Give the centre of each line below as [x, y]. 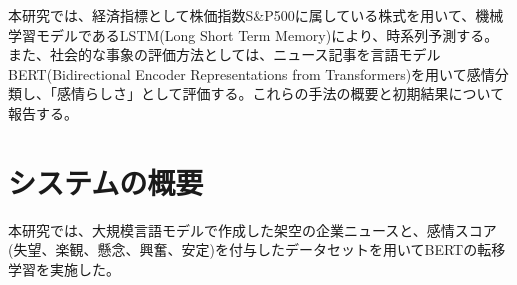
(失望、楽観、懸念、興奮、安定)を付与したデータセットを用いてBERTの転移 [257, 249]
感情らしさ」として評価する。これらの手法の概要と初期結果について [280, 93]
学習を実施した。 [64, 268]
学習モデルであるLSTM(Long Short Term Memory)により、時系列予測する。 [253, 34]
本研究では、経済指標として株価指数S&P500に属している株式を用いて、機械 [256, 15]
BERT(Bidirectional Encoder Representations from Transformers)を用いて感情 [251, 73]
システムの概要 [106, 181]
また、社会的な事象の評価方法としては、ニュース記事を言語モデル [224, 54]
